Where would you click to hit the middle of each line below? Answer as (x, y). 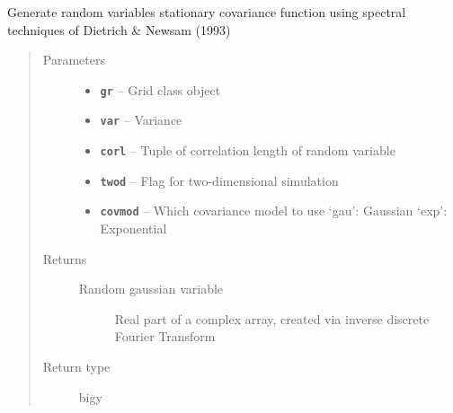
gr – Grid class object (160, 89)
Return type (76, 367)
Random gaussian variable (151, 289)
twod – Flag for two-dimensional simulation (219, 180)
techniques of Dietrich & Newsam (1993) (119, 29)
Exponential (133, 228)
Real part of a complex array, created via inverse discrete (272, 318)
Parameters (74, 60)
